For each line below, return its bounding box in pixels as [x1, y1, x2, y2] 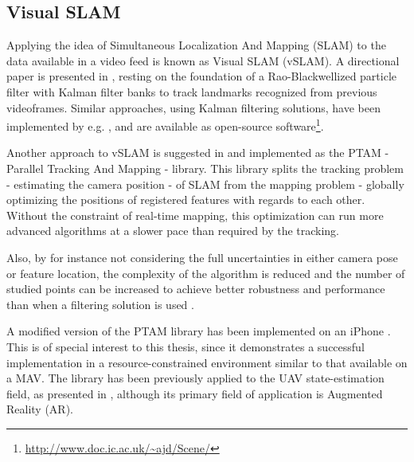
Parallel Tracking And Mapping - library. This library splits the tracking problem [6, 160, 404, 177]
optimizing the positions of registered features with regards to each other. [6, 191, 365, 208]
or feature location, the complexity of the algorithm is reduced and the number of [6, 264, 405, 281]
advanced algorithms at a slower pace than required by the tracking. [6, 222, 340, 239]
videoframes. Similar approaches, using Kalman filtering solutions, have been [6, 99, 381, 115]
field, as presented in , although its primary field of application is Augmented [6, 385, 383, 401]
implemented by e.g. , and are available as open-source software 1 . [6, 115, 324, 134]
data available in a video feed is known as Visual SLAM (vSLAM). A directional [6, 52, 400, 69]
